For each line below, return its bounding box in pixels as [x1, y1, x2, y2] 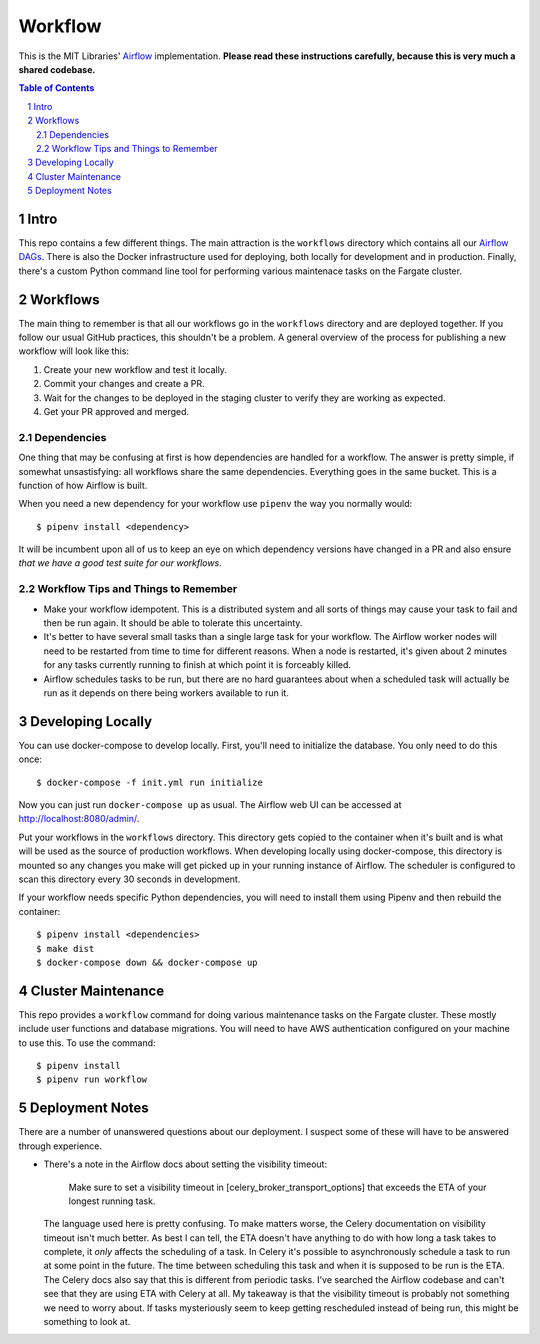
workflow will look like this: [18, 345, 130, 357]
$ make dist [36, 943, 95, 954]
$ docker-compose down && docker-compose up [36, 956, 259, 968]
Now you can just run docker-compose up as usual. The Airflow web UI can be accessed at [18, 799, 402, 811]
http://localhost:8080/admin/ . [18, 813, 140, 825]
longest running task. [68, 1195, 156, 1207]
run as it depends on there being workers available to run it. [43, 686, 289, 699]
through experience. [18, 1140, 103, 1152]
